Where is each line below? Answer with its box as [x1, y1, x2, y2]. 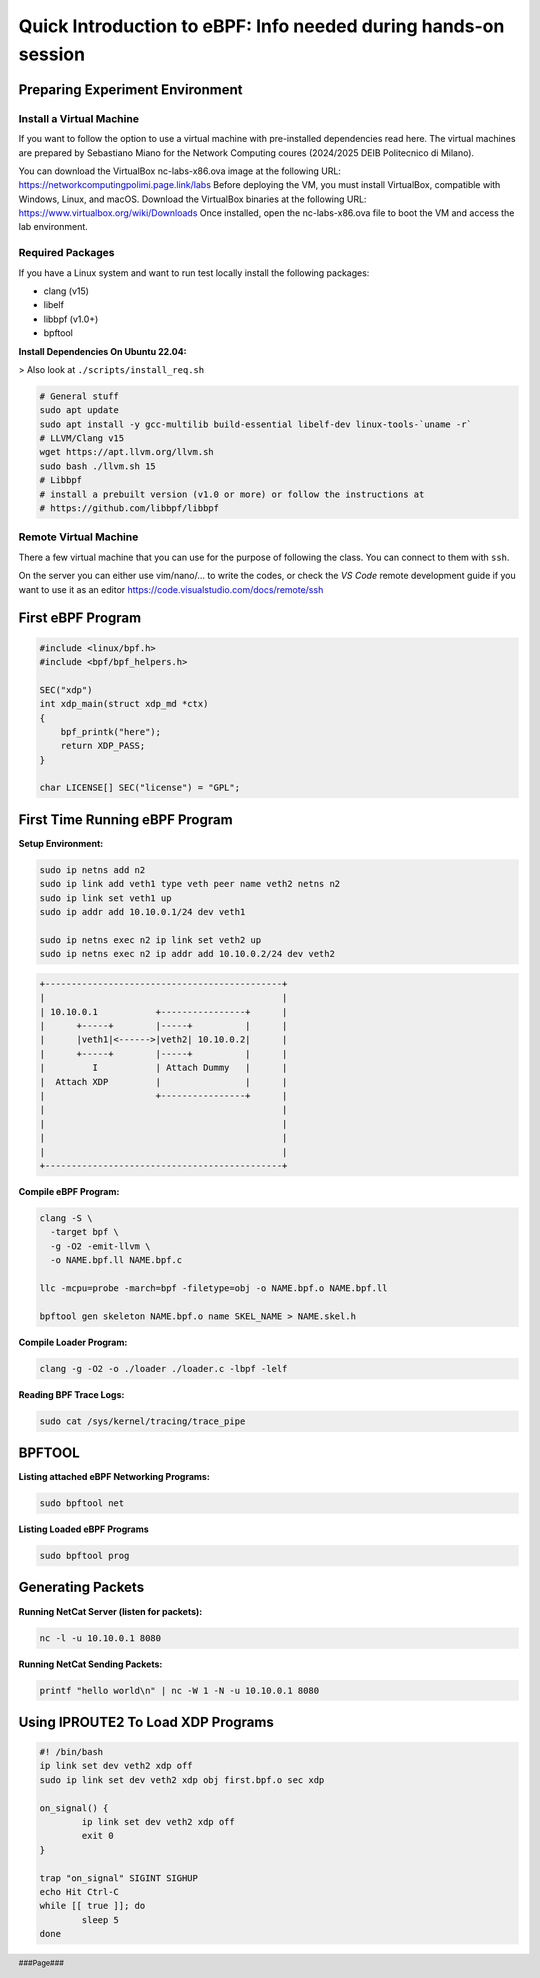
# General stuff [39, 390, 120, 402]
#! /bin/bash [39, 1746, 104, 1758]
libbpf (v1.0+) [43, 313, 99, 325]
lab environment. [18, 221, 89, 233]
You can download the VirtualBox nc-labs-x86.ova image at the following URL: [18, 165, 342, 177]
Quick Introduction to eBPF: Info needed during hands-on [18, 15, 505, 37]
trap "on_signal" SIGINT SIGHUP [39, 1872, 199, 1884]
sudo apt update [39, 405, 120, 416]
